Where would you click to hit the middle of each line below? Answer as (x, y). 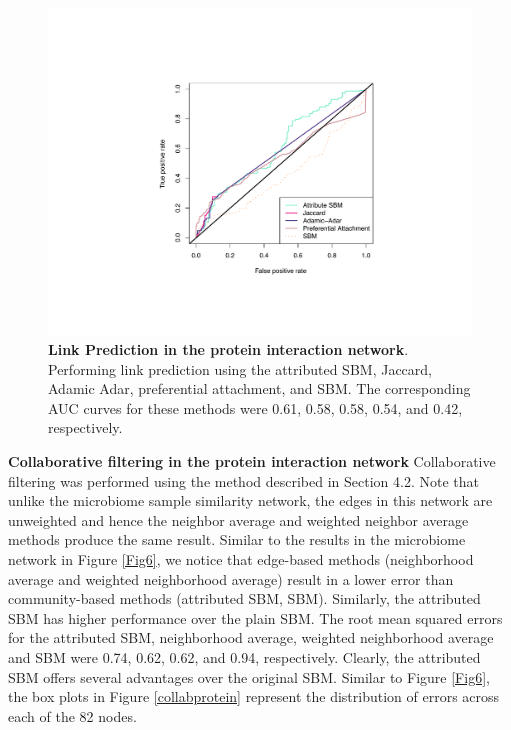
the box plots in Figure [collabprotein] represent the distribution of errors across (254, 696)
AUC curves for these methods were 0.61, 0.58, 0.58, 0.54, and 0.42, (255, 407)
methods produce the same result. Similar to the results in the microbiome (237, 539)
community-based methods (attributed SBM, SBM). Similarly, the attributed (244, 598)
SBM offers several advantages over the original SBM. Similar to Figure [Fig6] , (249, 676)
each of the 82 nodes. (72, 715)
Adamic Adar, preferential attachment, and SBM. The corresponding (259, 388)
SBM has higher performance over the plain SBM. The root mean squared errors (255, 617)
